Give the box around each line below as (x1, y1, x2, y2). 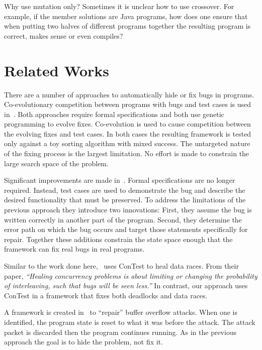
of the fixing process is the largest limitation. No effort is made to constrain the (4, 148, 249, 159)
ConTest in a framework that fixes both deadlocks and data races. (4, 290, 208, 300)
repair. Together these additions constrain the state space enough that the (4, 234, 233, 244)
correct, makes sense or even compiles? (4, 30, 123, 41)
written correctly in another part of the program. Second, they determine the (4, 214, 242, 224)
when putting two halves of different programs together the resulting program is (4, 21, 251, 31)
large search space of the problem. (4, 158, 109, 168)
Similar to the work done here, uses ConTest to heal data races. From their (4, 261, 239, 271)
